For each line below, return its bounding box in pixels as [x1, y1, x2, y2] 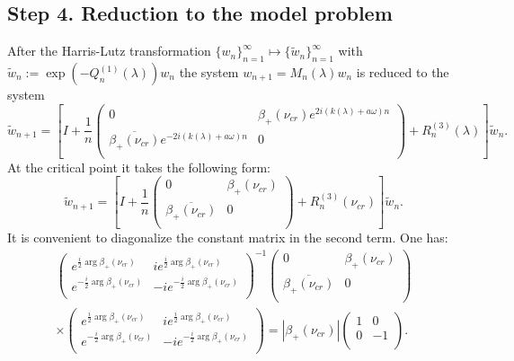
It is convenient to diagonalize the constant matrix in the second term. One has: [7, 228, 448, 247]
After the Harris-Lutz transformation [7, 41, 211, 60]
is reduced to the [356, 63, 449, 81]
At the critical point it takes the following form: [7, 157, 270, 176]
